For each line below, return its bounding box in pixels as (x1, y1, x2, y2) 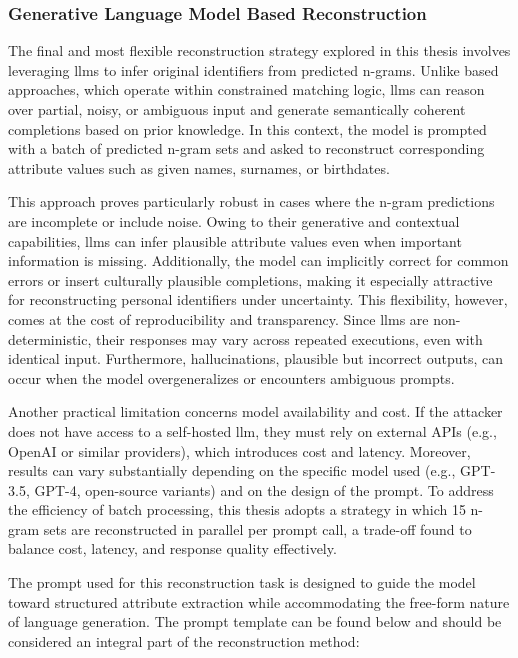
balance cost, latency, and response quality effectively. (8, 538, 337, 559)
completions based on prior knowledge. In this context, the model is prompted (8, 118, 487, 139)
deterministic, (8, 328, 92, 349)
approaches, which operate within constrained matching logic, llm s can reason (8, 79, 485, 100)
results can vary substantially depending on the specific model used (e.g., (8, 460, 456, 481)
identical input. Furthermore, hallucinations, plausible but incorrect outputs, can (8, 348, 503, 369)
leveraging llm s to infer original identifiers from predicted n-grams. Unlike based (8, 59, 499, 80)
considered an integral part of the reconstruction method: (8, 630, 360, 651)
